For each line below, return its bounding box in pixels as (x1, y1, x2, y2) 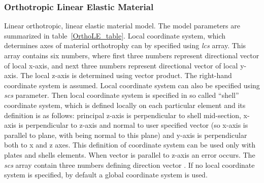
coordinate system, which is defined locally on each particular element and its (4, 99, 246, 110)
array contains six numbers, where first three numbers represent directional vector (4, 50, 259, 60)
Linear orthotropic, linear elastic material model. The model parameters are (4, 20, 240, 31)
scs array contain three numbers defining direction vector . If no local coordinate (4, 159, 255, 170)
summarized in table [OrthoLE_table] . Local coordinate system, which (4, 30, 226, 41)
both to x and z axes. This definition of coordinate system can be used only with (4, 139, 256, 150)
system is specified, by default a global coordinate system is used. (4, 169, 208, 180)
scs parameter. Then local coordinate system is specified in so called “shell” (4, 90, 239, 100)
